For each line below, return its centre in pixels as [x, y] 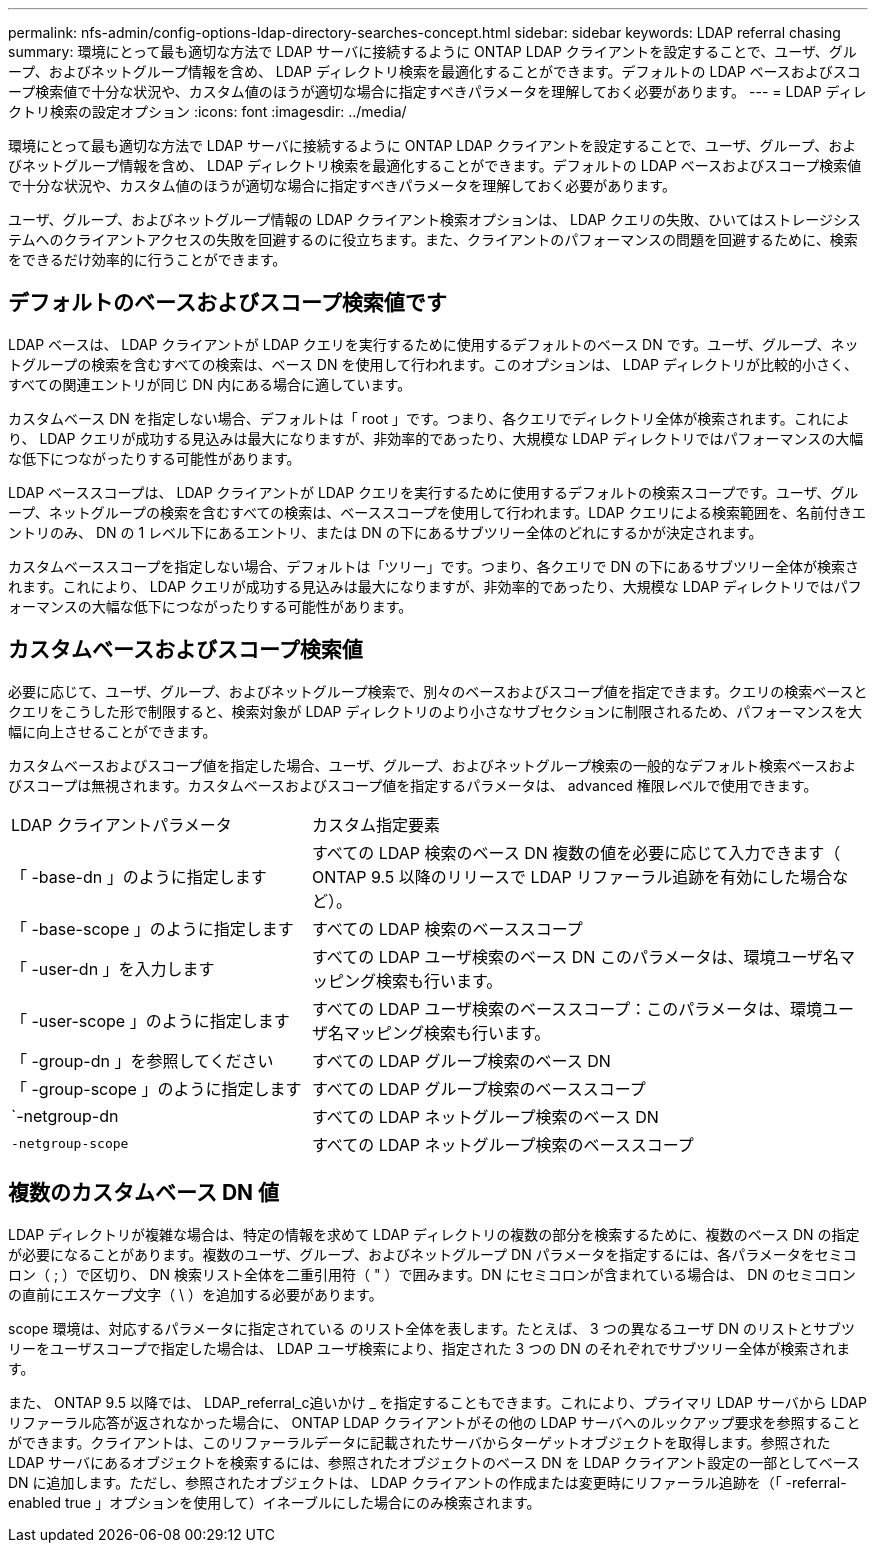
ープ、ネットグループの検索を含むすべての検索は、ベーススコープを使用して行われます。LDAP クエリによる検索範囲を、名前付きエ [437, 512]
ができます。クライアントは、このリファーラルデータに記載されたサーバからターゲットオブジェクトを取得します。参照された [419, 1442]
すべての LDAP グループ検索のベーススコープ [478, 1088]
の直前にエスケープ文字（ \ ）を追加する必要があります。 [195, 1294]
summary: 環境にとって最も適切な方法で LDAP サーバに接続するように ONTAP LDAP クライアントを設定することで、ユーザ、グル [432, 51]
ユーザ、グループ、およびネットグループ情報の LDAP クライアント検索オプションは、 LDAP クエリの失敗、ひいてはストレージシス [434, 219]
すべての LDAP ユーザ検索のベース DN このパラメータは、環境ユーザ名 [575, 956]
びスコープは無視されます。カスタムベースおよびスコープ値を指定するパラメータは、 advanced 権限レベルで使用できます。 [413, 785]
